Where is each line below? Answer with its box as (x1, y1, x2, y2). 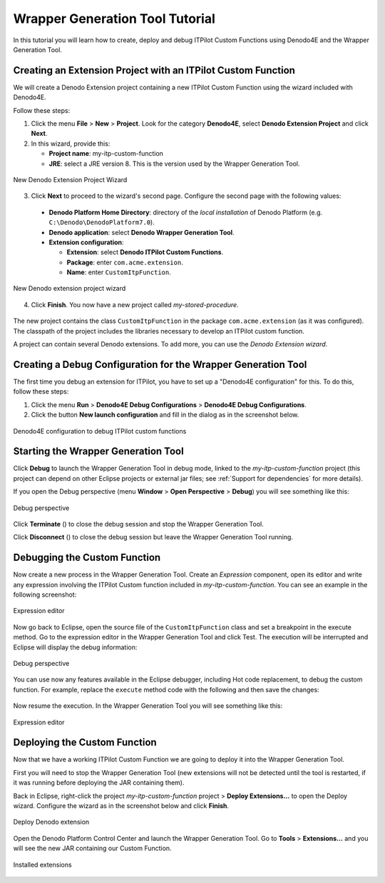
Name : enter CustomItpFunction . (66, 268, 171, 276)
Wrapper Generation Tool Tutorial (13, 11, 215, 26)
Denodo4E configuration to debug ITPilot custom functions (13, 426, 187, 435)
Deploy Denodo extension (13, 818, 90, 827)
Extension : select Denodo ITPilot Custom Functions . (66, 248, 224, 256)
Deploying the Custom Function (13, 737, 157, 749)
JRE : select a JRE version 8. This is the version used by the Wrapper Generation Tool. (48, 159, 300, 168)
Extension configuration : (48, 238, 124, 246)
